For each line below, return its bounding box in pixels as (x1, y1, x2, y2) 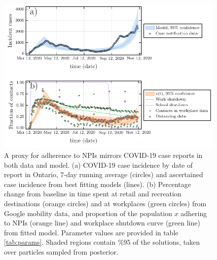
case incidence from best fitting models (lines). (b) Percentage (4, 179, 191, 189)
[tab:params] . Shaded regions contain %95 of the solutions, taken (4, 237, 200, 247)
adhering (181, 208, 207, 218)
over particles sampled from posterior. (4, 246, 118, 257)
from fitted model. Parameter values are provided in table (4, 227, 179, 237)
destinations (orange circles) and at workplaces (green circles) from (4, 198, 207, 208)
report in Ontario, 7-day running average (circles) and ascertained (4, 169, 203, 180)
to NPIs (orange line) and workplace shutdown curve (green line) (4, 218, 200, 228)
